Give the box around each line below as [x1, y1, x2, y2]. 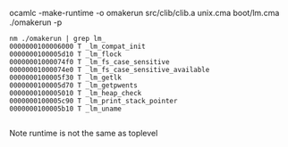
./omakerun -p [9, 17, 63, 28]
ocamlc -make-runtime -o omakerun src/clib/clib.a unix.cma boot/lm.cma [9, 8, 280, 18]
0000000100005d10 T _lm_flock [9, 50, 123, 59]
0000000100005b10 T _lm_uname [9, 104, 123, 113]
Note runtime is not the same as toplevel [9, 128, 158, 138]
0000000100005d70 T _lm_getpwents [9, 81, 139, 90]
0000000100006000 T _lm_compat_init [9, 42, 146, 51]
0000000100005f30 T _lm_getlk [9, 73, 123, 82]
